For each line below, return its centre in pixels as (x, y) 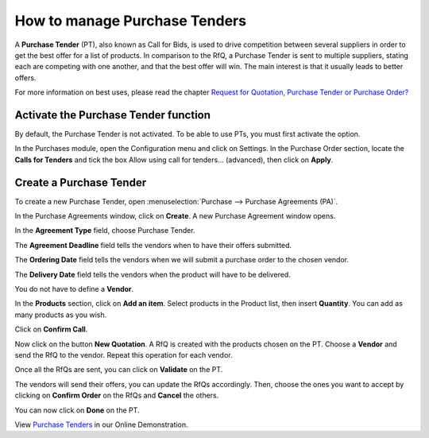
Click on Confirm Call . (51, 329)
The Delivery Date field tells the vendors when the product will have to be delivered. (153, 274)
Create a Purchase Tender (81, 182)
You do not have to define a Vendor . (74, 289)
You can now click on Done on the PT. (77, 410)
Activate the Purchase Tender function (112, 115)
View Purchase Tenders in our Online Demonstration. (101, 424)
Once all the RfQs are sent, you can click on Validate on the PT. (119, 370)
